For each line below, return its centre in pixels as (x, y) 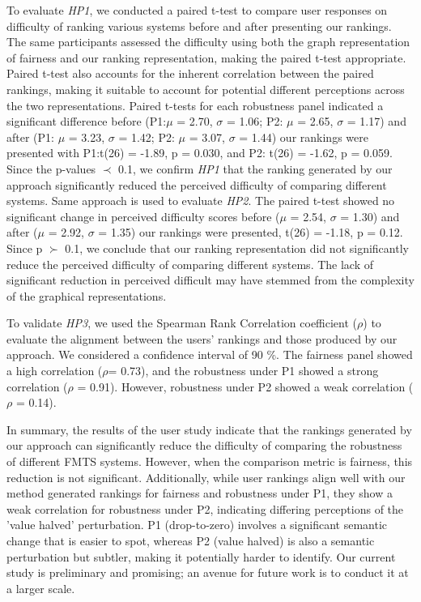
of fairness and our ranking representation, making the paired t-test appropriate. (206, 57)
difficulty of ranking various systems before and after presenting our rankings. (199, 26)
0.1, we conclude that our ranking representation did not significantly (237, 248)
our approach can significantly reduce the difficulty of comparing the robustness (204, 445)
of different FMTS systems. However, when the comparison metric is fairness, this (210, 461)
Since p (25, 248)
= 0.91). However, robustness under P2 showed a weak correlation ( (245, 386)
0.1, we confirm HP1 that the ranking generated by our (255, 168)
